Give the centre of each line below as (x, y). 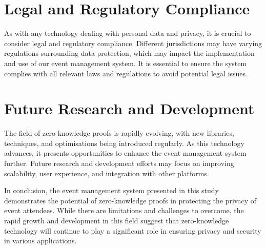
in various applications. (40, 241)
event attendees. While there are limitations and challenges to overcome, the (124, 210)
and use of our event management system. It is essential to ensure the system (126, 63)
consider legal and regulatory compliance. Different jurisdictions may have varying (133, 43)
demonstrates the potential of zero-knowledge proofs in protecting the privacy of (130, 200)
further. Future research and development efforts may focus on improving (119, 163)
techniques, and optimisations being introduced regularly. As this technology (124, 143)
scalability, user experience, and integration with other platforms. (107, 173)
